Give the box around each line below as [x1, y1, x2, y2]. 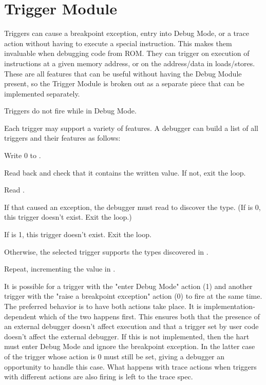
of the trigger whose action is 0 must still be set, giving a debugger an [4, 351, 225, 361]
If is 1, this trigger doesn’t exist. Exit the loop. [4, 229, 151, 240]
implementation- [203, 301, 255, 311]
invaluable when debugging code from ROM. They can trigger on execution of [4, 48, 250, 59]
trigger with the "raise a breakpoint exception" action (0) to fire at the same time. [4, 291, 262, 301]
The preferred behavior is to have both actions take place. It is [4, 301, 202, 311]
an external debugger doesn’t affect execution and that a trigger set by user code [4, 321, 259, 332]
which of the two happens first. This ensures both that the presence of [39, 311, 260, 321]
